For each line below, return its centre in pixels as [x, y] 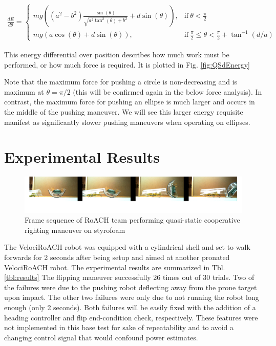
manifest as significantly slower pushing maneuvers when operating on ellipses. [127, 122]
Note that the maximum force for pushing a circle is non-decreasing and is [121, 82]
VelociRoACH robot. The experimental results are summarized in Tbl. [115, 267]
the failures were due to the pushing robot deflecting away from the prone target [131, 287]
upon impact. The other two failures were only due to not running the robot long [132, 297]
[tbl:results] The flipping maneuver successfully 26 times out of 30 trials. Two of [129, 277]
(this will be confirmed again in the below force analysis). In [167, 91]
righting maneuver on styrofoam [75, 230]
